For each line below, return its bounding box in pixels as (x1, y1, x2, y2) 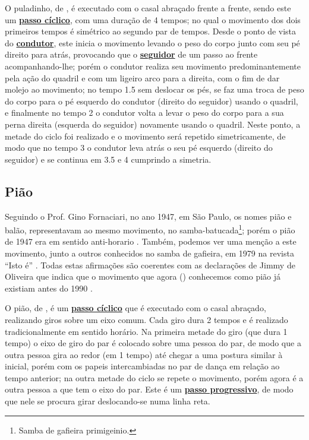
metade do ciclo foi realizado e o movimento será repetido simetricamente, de (5, 129, 286, 142)
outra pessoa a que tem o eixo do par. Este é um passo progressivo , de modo (5, 383, 294, 395)
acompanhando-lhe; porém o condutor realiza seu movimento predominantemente (5, 59, 301, 72)
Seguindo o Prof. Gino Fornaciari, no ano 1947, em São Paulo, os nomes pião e (5, 210, 292, 222)
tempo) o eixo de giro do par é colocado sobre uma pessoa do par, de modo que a (5, 337, 301, 349)
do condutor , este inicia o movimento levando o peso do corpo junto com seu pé (5, 36, 300, 49)
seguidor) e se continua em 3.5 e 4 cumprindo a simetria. (5, 153, 212, 165)
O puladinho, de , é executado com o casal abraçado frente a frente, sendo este (5, 2, 291, 14)
